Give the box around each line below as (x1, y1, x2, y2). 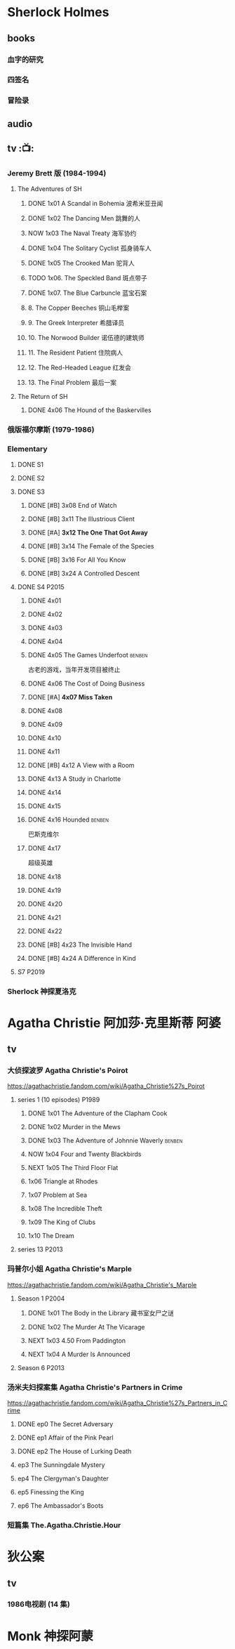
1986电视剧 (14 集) (7, 1599, 70, 1609)
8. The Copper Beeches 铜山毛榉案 (27, 303, 130, 313)
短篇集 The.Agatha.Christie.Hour (7, 1520, 121, 1530)
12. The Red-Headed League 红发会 (27, 363, 132, 372)
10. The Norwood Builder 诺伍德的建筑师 (27, 334, 145, 342)
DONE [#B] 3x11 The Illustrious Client (27, 514, 135, 523)
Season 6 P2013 (17, 1363, 65, 1372)
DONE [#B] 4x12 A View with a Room (27, 761, 135, 769)
